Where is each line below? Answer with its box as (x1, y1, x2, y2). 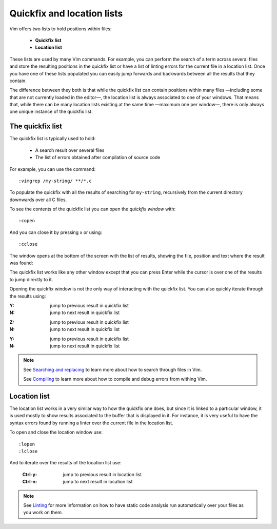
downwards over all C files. (9, 197, 67, 203)
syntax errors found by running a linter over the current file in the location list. (9, 420, 174, 426)
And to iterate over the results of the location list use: (9, 460, 122, 466)
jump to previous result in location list (63, 471, 142, 477)
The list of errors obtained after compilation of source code (35, 154, 161, 161)
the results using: (9, 293, 46, 299)
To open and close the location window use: (9, 429, 103, 436)
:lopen (18, 441, 35, 447)
